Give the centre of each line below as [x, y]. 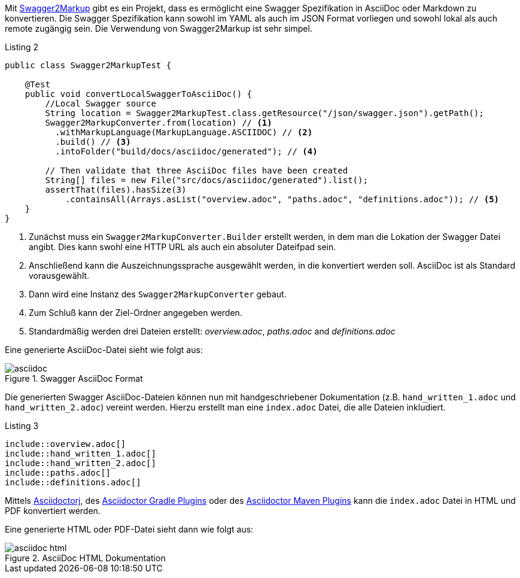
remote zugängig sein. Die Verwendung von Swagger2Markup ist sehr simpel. [159, 28]
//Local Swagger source [101, 104]
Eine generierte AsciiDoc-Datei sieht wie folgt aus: [104, 350]
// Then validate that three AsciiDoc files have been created [197, 171]
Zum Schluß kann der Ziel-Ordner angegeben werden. [136, 313]
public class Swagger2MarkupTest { [88, 65]
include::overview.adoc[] [66, 444]
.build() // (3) [93, 142]
